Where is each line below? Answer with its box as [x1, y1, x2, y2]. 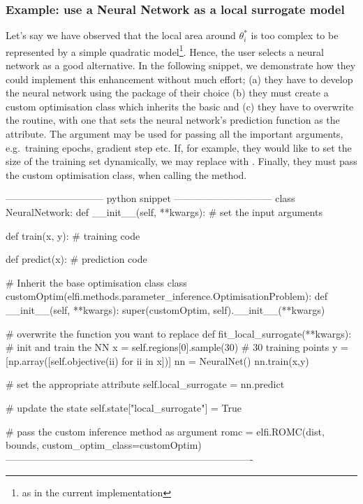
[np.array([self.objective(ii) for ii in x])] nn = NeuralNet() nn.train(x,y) [6, 353, 309, 368]
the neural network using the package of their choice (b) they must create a [6, 85, 329, 100]
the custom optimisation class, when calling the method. [6, 167, 247, 182]
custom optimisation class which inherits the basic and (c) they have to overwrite [6, 99, 354, 113]
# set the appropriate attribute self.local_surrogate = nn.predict [6, 377, 285, 391]
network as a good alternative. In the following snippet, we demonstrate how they [6, 58, 356, 73]
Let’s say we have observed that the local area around [6, 28, 236, 43]
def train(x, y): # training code [6, 228, 140, 243]
